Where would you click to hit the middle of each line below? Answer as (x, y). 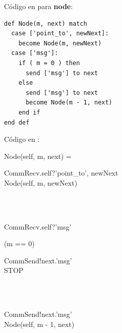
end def (17, 122)
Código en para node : (39, 6)
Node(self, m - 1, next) (39, 324)
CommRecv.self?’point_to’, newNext (61, 173)
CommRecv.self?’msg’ (38, 226)
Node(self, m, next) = (38, 156)
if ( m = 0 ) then (49, 63)
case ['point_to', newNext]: (60, 34)
